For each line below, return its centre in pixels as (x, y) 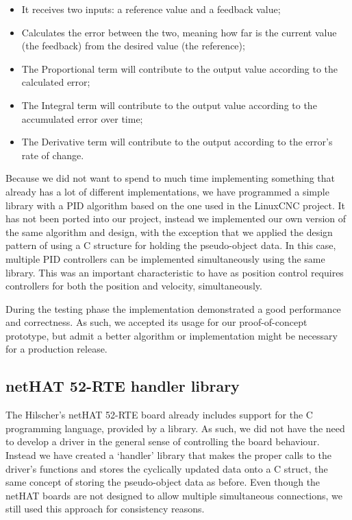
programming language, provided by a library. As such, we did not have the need (175, 428)
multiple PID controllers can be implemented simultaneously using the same (165, 258)
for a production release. (56, 349)
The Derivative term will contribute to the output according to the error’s (177, 142)
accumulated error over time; (82, 118)
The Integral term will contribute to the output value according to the (169, 105)
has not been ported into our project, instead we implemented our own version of (176, 218)
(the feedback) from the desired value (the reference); (133, 46)
